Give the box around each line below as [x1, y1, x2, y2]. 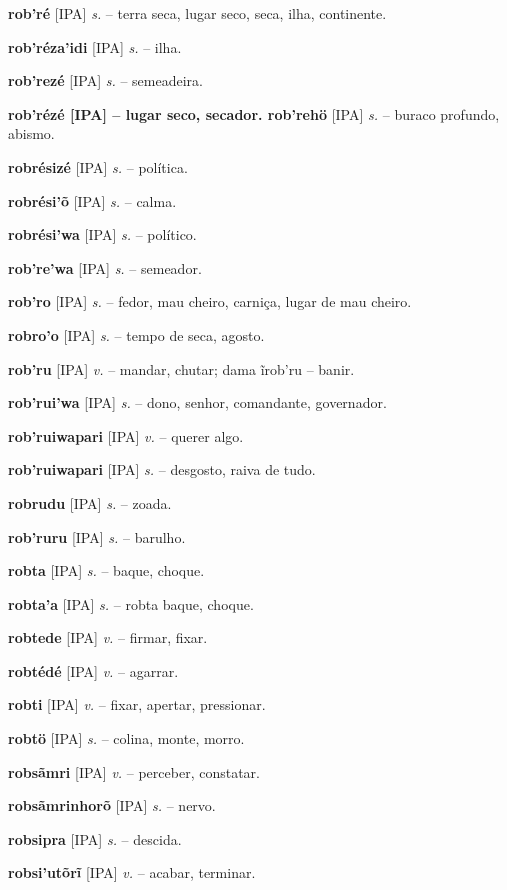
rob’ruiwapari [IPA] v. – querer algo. [8, 425, 244, 446]
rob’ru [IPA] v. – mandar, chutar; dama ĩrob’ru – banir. [8, 358, 355, 379]
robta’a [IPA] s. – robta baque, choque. [8, 593, 254, 614]
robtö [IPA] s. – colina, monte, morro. [8, 728, 245, 749]
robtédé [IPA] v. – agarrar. [8, 660, 179, 681]
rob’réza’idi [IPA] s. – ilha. [8, 36, 182, 57]
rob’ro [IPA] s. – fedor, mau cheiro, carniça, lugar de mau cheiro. [8, 291, 412, 312]
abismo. [8, 123, 55, 144]
